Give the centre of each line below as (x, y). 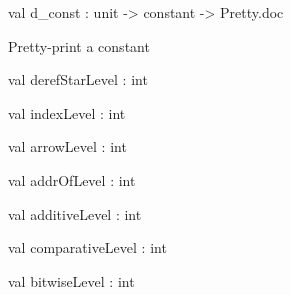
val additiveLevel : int (75, 213)
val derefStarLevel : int (78, 79)
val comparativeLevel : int (87, 247)
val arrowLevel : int (67, 146)
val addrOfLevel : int (72, 179)
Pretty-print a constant (79, 45)
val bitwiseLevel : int (71, 280)
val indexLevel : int (67, 112)
